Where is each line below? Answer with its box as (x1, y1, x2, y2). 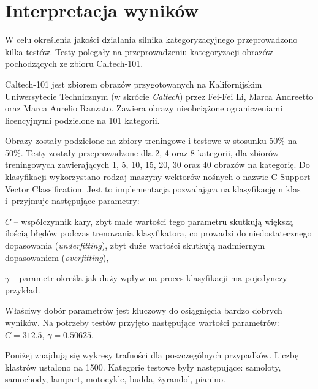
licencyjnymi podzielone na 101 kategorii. (5, 113, 160, 126)
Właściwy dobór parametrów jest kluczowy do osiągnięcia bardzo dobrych (5, 304, 282, 317)
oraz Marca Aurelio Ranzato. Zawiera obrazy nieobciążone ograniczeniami (5, 102, 283, 115)
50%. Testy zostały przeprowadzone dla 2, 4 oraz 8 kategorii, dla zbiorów (5, 146, 279, 159)
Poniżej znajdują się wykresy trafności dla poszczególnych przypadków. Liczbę (5, 349, 299, 361)
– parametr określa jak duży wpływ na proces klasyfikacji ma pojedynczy (12, 271, 287, 284)
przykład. (5, 283, 40, 296)
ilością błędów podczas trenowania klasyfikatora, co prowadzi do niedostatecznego (5, 227, 312, 240)
